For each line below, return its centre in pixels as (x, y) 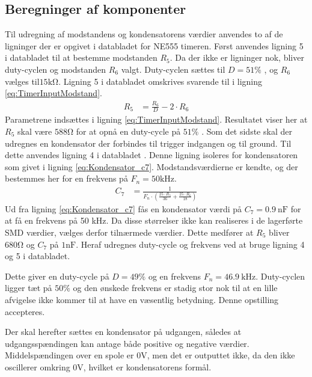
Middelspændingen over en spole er (69, 355)
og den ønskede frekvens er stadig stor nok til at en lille (175, 288)
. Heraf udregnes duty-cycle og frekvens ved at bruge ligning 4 (190, 244)
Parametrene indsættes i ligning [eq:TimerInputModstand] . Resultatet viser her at (156, 119)
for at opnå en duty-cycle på (128, 131)
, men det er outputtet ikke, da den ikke (221, 355)
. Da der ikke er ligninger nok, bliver (237, 57)
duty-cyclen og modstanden (56, 69)
